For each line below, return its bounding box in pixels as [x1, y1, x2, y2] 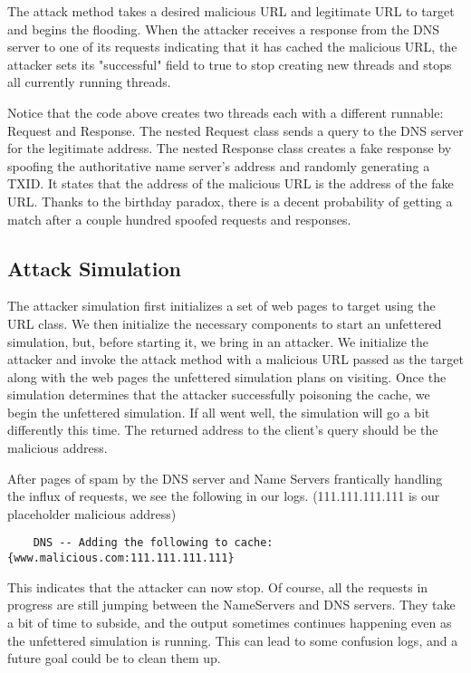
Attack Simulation [7, 254, 181, 282]
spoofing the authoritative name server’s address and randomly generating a [7, 156, 430, 175]
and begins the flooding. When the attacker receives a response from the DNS [7, 19, 440, 38]
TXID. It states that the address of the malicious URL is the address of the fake [7, 174, 454, 193]
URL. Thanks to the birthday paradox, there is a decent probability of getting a [7, 191, 453, 210]
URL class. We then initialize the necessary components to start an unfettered [7, 313, 442, 332]
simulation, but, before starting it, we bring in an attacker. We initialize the [7, 332, 429, 351]
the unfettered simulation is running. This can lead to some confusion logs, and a [7, 630, 458, 649]
